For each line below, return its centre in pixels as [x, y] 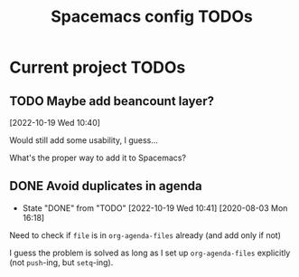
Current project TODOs [98, 67]
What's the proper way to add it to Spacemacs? [98, 158]
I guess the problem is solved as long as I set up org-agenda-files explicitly [150, 253]
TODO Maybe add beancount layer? [112, 101]
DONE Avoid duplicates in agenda [106, 186]
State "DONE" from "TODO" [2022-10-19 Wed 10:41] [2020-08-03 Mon [155, 208]
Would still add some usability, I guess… [84, 140]
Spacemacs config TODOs [152, 17]
